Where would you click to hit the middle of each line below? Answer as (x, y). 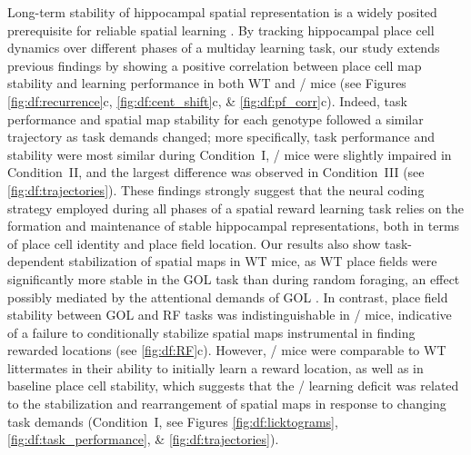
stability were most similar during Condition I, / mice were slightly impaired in (230, 154)
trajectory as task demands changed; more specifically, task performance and (221, 137)
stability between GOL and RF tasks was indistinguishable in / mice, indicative (230, 315)
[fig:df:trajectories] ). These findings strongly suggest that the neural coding (216, 189)
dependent (36, 261)
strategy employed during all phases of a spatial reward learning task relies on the (235, 208)
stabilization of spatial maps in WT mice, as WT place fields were (253, 261)
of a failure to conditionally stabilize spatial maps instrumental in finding (211, 332)
